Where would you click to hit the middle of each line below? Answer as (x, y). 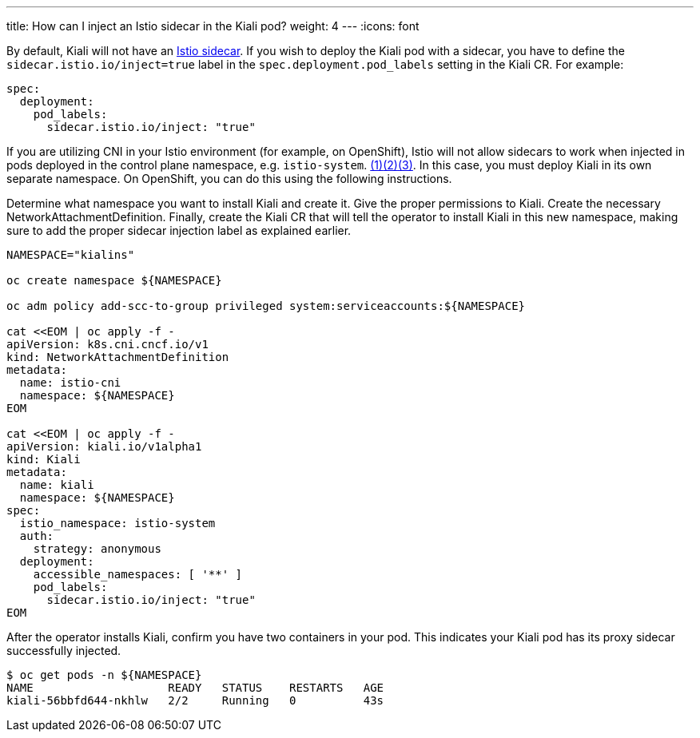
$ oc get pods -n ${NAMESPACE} (104, 675)
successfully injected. (64, 651)
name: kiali (57, 485)
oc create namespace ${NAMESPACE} (114, 280)
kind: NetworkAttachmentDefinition (118, 357)
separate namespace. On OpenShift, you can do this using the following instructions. (229, 179)
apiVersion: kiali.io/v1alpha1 (104, 446)
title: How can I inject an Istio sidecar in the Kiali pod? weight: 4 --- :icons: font (213, 26)
